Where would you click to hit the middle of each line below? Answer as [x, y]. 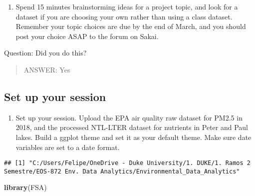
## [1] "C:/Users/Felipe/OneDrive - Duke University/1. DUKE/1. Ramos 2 [127, 163]
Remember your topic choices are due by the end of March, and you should [131, 26]
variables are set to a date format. [68, 147]
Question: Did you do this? [45, 53]
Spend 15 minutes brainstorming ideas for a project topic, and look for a [127, 6]
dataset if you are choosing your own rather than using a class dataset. [124, 16]
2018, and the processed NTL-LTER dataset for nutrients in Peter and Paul [132, 127]
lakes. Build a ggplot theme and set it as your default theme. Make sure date [133, 137]
